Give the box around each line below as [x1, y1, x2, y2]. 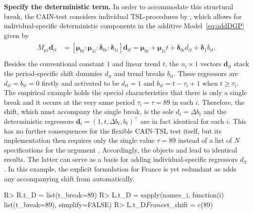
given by [4, 30, 29, 40]
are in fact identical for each [140, 116, 224, 126]
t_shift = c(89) [167, 199, 213, 209]
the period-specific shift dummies [4, 68, 103, 78]
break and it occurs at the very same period [4, 97, 135, 107]
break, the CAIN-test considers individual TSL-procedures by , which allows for [4, 11, 242, 21]
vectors [200, 58, 221, 69]
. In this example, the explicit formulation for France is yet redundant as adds [4, 164, 236, 174]
